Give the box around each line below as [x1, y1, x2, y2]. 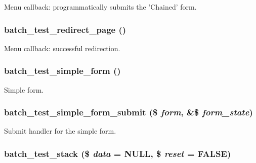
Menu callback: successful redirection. [4, 43, 120, 53]
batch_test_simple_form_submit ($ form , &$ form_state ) [4, 106, 253, 118]
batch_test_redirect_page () [4, 23, 126, 35]
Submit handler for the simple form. [4, 126, 116, 136]
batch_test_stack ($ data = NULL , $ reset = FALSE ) [4, 147, 231, 159]
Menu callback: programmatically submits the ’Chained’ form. [4, 2, 197, 12]
